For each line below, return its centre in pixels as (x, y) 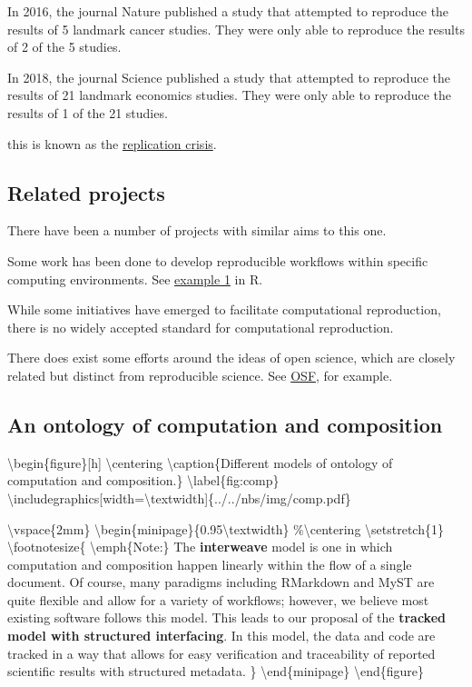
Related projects (86, 192)
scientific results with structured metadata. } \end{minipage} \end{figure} (216, 671)
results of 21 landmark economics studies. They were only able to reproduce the (229, 95)
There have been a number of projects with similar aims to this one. (197, 230)
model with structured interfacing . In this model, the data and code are (221, 636)
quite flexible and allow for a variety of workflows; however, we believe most (218, 599)
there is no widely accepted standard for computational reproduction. (201, 327)
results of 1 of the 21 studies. (88, 112)
